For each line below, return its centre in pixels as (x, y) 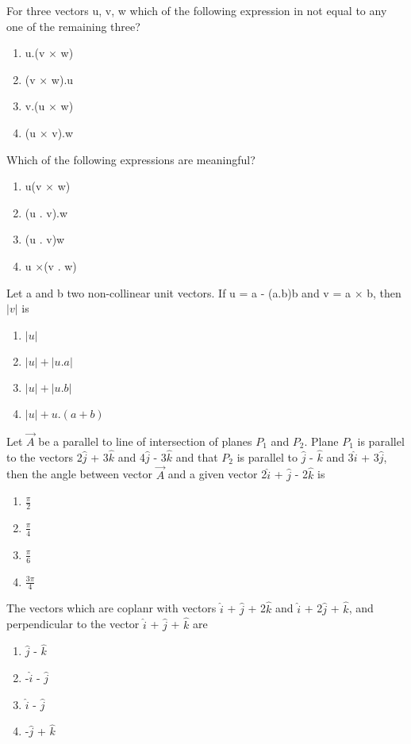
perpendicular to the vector (73, 624)
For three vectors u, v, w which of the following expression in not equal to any (197, 10)
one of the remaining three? (73, 26)
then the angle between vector (79, 474)
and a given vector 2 (217, 474)
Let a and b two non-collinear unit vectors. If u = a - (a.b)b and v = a (179, 292)
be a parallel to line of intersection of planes (145, 441)
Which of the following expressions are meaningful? (131, 159)
